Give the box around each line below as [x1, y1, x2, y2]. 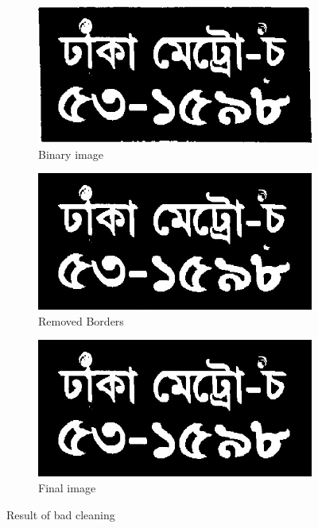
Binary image [38, 145, 103, 162]
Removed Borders [38, 312, 124, 329]
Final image [38, 479, 96, 495]
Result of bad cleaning [6, 506, 115, 522]
